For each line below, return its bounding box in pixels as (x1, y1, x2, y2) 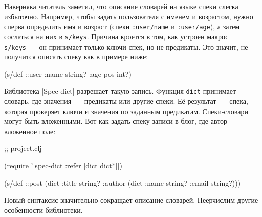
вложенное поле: (4, 125, 56, 136)
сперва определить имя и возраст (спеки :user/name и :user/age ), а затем (4, 21, 240, 32)
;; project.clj (4, 143, 42, 154)
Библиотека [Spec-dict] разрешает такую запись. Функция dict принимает (4, 85, 236, 96)
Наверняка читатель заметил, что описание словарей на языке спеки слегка (4, 1, 238, 11)
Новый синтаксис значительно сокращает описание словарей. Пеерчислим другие (4, 194, 258, 205)
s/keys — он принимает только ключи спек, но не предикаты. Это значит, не (4, 41, 248, 52)
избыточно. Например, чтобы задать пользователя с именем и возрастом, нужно (4, 11, 253, 21)
